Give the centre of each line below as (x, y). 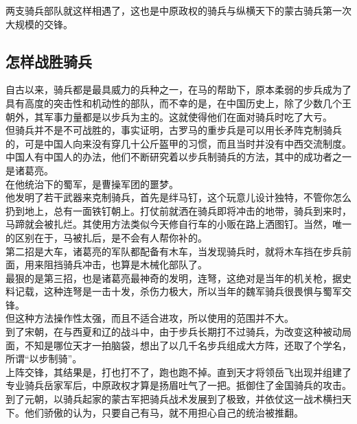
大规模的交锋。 (39, 24)
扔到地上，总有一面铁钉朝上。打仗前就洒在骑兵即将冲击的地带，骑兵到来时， (178, 210)
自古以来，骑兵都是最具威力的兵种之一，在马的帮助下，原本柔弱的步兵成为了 (178, 90)
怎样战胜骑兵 (49, 61)
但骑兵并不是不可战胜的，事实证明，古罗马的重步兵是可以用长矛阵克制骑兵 (174, 130)
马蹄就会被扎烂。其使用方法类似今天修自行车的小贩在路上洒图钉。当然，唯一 (178, 224)
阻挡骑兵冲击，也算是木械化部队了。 (125, 264)
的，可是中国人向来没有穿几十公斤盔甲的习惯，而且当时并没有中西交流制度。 (178, 143)
